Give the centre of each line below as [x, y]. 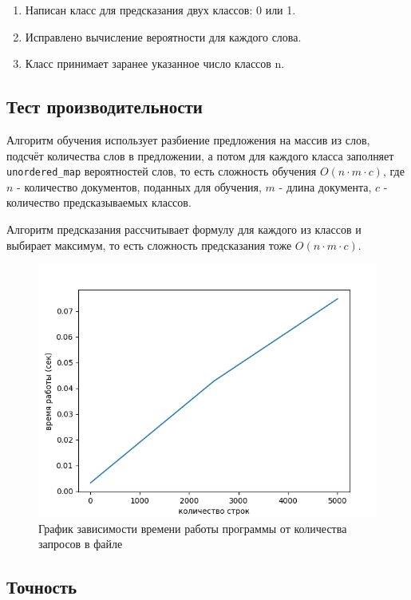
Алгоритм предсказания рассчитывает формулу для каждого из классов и [184, 229]
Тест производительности [105, 107]
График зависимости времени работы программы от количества [193, 528]
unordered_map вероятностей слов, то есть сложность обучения [162, 171]
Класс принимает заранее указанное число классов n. [155, 63]
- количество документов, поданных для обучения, [139, 186]
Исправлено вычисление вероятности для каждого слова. [163, 36]
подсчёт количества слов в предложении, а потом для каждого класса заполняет [200, 155]
